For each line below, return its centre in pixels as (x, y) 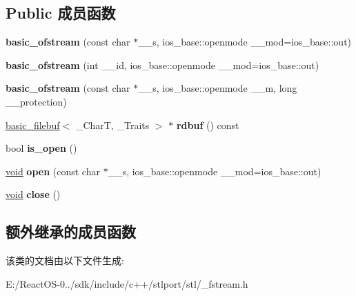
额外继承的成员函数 (71, 231)
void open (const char (53, 171)
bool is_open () (41, 148)
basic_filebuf (33, 125)
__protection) (36, 101)
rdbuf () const (208, 125)
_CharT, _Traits (112, 125)
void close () (33, 194)
